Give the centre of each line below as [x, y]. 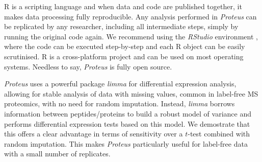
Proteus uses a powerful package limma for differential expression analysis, [120, 84]
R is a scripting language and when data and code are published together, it [123, 6]
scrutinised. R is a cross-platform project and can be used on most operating [124, 56]
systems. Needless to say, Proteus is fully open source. [88, 66]
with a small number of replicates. [57, 154]
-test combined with [219, 134]
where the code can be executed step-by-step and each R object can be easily [125, 46]
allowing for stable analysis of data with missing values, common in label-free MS [131, 93]
